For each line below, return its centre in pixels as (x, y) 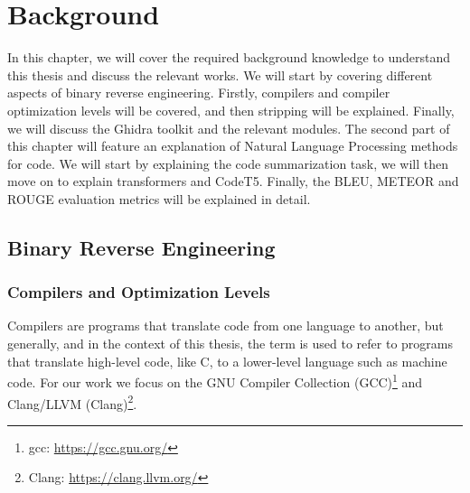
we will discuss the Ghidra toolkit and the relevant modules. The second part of (229, 128)
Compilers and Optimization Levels (139, 292)
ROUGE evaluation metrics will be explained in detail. (159, 198)
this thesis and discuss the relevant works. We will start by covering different (220, 74)
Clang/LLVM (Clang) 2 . (72, 402)
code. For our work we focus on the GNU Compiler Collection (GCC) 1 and (215, 381)
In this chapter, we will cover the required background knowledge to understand (229, 57)
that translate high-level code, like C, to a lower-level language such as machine (227, 361)
